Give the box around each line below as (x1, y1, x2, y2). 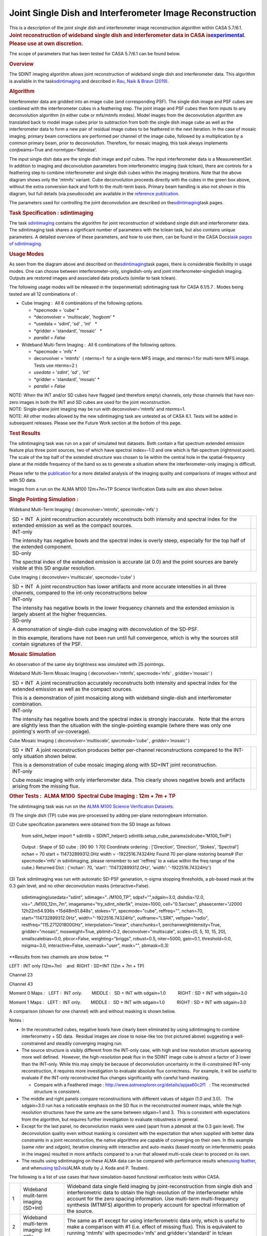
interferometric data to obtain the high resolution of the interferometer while (67, 1189, 243, 1196)
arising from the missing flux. (12, 783, 80, 790)
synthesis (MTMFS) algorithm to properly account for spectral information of (67, 1201, 245, 1208)
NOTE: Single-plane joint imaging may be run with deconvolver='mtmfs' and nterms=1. (9, 406, 186, 412)
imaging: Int (23, 1227, 50, 1234)
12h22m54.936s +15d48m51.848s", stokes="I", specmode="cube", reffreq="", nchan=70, (21, 908, 204, 914)
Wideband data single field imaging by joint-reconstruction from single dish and (67, 1183, 253, 1190)
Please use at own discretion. (9, 40, 84, 47)
